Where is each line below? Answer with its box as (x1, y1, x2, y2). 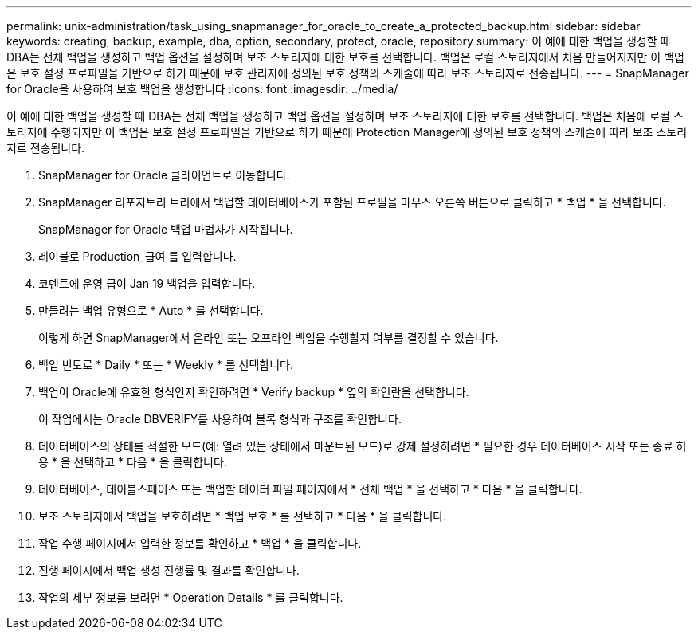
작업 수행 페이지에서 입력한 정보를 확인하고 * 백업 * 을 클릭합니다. (38, 536, 362, 550)
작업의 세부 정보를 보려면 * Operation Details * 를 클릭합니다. (38, 591, 343, 604)
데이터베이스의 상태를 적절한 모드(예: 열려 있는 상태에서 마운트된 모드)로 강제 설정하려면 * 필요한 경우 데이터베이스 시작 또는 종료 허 (38, 439, 687, 453)
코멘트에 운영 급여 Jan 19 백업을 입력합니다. (38, 277, 256, 290)
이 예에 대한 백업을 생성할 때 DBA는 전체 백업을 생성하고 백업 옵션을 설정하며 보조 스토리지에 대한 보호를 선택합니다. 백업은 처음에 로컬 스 (6, 109, 684, 123)
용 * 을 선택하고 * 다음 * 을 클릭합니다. (38, 455, 227, 469)
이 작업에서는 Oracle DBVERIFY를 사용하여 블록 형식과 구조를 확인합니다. (38, 412, 402, 426)
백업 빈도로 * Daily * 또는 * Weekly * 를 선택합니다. (38, 358, 294, 371)
